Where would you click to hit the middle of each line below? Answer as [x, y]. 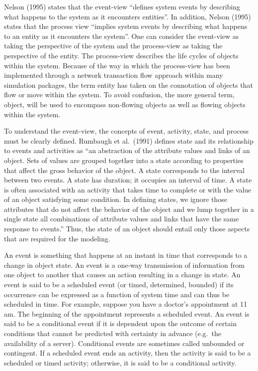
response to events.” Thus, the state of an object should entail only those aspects [127, 229]
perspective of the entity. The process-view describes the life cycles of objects [121, 55]
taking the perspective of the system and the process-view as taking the [113, 46]
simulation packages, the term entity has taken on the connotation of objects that [129, 85]
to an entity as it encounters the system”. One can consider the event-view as [122, 36]
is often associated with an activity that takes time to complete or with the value [128, 189]
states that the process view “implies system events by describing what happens [126, 26]
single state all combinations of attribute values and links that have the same [122, 219]
